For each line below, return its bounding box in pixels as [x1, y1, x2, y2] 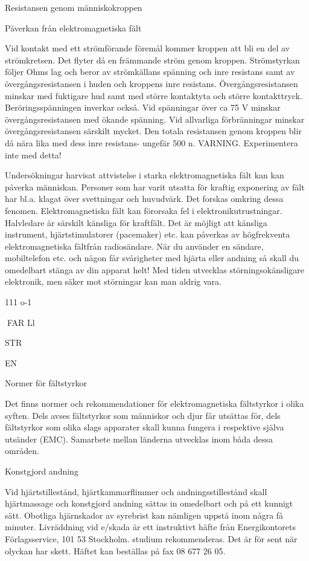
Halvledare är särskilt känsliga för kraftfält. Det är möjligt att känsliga [5, 216, 267, 229]
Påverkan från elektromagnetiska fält [5, 21, 142, 34]
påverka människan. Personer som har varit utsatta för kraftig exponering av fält [5, 180, 305, 193]
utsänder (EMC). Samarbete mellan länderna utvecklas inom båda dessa [5, 432, 273, 445]
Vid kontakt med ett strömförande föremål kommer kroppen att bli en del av [5, 42, 290, 54]
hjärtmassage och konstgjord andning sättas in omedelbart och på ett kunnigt [5, 497, 293, 510]
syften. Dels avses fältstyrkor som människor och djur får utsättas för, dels [5, 409, 281, 421]
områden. [5, 444, 39, 457]
